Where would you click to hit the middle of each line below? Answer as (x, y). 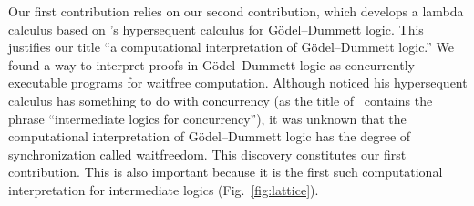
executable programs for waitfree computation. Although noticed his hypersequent (238, 82)
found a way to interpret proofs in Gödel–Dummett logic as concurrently (211, 64)
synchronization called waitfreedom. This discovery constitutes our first (207, 154)
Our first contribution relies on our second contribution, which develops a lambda (236, 11)
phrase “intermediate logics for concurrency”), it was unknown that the (207, 118)
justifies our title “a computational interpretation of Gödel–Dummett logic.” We (232, 47)
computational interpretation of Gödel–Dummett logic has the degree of (210, 136)
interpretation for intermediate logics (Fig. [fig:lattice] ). (164, 189)
